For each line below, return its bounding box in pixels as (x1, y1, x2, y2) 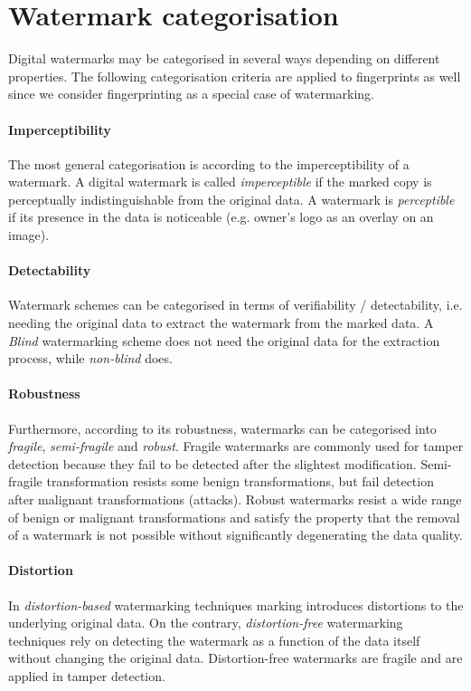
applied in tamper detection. (8, 666, 165, 685)
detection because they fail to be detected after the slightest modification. (8, 454, 417, 473)
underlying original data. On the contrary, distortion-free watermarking (8, 613, 403, 632)
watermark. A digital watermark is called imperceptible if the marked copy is (8, 172, 432, 191)
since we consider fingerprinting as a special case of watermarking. (8, 84, 374, 103)
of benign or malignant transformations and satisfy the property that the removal (8, 507, 460, 526)
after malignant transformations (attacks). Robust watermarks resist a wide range (8, 490, 462, 509)
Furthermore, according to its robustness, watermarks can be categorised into (8, 418, 437, 437)
